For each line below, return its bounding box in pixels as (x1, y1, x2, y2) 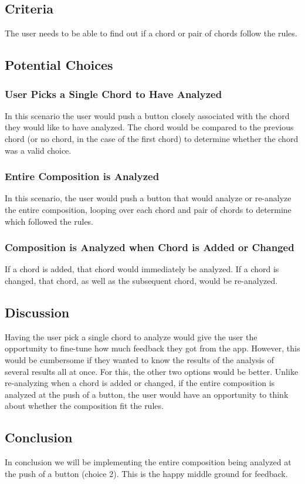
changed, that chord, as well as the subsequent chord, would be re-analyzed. (5, 274, 278, 286)
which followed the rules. (5, 215, 94, 227)
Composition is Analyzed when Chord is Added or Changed (5, 240, 294, 255)
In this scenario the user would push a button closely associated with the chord (5, 109, 290, 121)
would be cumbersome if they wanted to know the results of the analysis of (5, 353, 274, 365)
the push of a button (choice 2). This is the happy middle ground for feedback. (5, 467, 288, 479)
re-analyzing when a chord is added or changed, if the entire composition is (5, 377, 275, 389)
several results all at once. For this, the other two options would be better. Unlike (5, 365, 299, 377)
